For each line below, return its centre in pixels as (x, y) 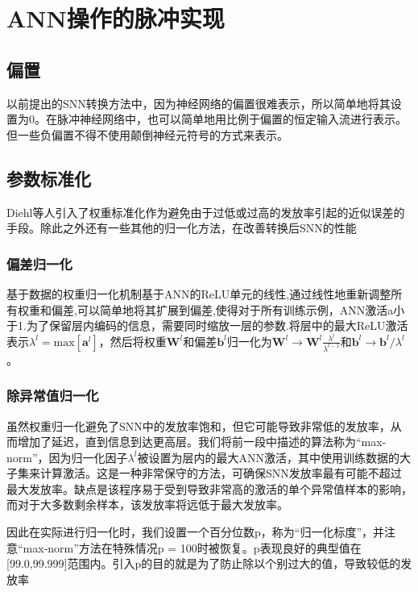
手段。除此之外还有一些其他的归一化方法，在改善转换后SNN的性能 (182, 228)
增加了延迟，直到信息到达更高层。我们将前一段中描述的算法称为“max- (202, 442)
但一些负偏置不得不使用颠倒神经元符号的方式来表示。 (147, 134)
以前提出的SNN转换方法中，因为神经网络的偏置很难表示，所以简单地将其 (199, 103)
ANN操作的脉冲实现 (116, 18)
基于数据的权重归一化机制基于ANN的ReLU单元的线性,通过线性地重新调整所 (205, 293)
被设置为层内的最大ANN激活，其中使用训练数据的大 (274, 457)
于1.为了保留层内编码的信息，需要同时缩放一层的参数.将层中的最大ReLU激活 (207, 325)
